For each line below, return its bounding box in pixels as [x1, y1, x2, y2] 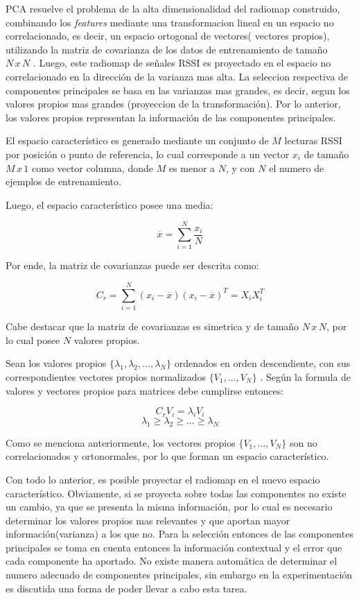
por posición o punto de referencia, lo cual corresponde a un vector [6, 146, 290, 161]
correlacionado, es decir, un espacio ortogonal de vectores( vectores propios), [6, 28, 330, 43]
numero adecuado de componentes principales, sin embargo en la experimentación [6, 567, 353, 582]
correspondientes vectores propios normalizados [6, 369, 207, 384]
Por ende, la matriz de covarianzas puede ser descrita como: [6, 258, 259, 273]
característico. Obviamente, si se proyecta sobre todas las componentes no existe [6, 486, 347, 500]
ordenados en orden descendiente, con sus [174, 356, 351, 370]
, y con [226, 160, 255, 175]
